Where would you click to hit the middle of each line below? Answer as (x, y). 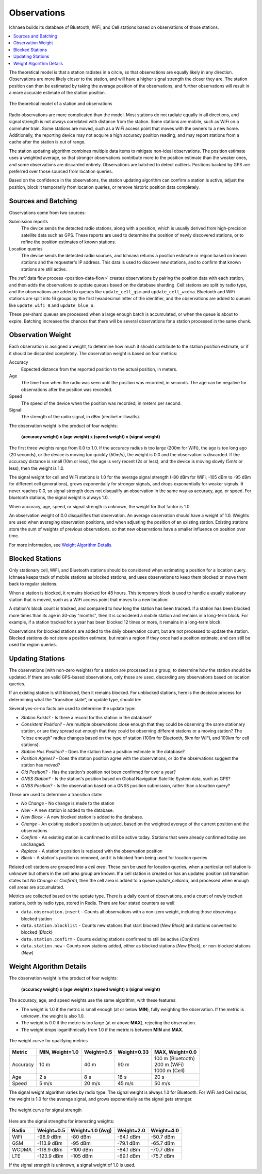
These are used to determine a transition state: (56, 794)
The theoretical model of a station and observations (61, 104)
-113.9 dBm (50, 1143)
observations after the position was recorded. (67, 390)
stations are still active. (44, 269)
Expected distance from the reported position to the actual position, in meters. (99, 369)
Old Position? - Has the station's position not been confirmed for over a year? (98, 772)
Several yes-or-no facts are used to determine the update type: (72, 709)
